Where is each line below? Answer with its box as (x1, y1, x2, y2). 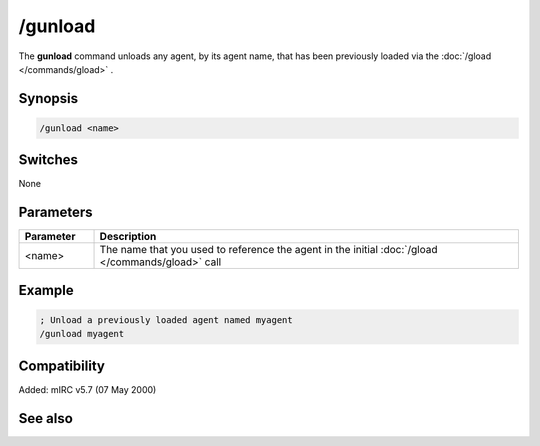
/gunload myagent (39, 328, 125, 340)
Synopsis (18, 90, 79, 107)
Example (18, 281, 74, 299)
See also (18, 410, 74, 427)
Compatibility (18, 357, 105, 374)
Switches (18, 151, 79, 169)
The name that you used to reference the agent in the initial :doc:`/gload (99, 243, 438, 257)
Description (99, 230, 157, 244)
